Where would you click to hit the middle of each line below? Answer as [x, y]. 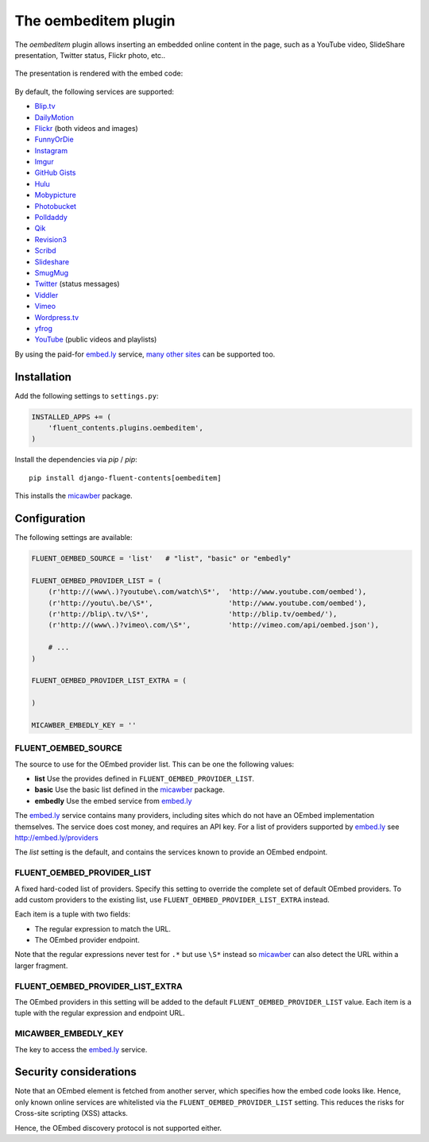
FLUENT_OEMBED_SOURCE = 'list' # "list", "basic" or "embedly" [161, 559]
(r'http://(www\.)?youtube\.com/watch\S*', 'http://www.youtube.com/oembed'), [207, 592]
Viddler [46, 295]
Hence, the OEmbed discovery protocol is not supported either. [118, 1128]
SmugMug [52, 272]
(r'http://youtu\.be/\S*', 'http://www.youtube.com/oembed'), [207, 603]
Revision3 [51, 239]
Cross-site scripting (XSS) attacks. [71, 1113]
